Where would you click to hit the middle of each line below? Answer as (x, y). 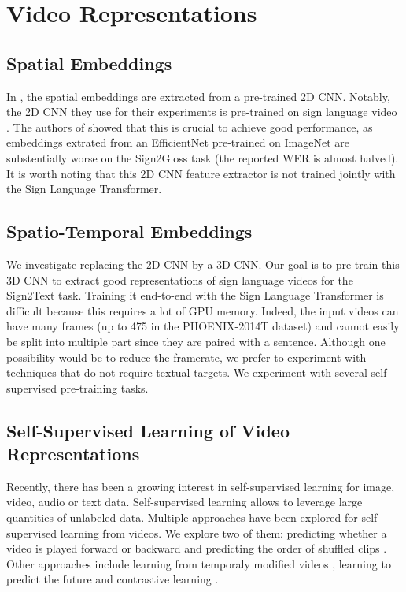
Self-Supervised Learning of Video (148, 430)
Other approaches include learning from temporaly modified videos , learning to (199, 563)
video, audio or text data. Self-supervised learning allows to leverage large (185, 502)
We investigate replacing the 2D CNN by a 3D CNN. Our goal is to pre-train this (203, 264)
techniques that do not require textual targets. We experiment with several (187, 372)
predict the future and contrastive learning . (113, 579)
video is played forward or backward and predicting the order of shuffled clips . (197, 548)
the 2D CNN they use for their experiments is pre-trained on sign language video (202, 112)
